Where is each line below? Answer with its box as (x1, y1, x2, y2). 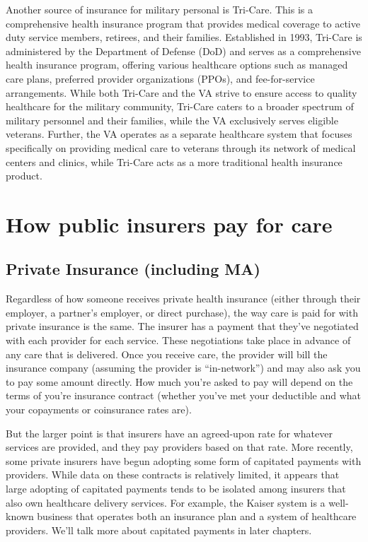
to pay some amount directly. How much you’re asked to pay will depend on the (6, 374, 353, 389)
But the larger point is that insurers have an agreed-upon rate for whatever (6, 425, 333, 440)
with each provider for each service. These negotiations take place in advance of (6, 333, 351, 348)
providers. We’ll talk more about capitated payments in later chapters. (6, 522, 312, 537)
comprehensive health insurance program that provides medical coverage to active (6, 16, 360, 30)
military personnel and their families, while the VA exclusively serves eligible (6, 112, 338, 127)
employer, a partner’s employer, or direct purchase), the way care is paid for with (6, 305, 358, 319)
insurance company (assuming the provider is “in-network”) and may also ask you (6, 360, 361, 375)
